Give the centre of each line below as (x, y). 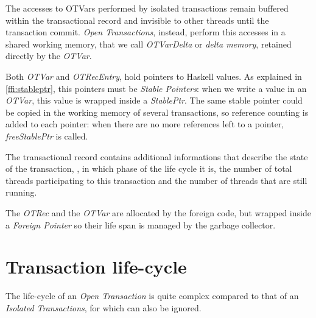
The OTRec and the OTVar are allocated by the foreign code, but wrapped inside (158, 212)
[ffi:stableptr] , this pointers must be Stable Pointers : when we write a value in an (156, 88)
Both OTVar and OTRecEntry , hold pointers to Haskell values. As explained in (154, 76)
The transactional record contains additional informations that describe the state (157, 156)
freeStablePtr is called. (47, 136)
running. (21, 192)
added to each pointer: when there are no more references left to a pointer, (145, 124)
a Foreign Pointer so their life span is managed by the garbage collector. (141, 224)
